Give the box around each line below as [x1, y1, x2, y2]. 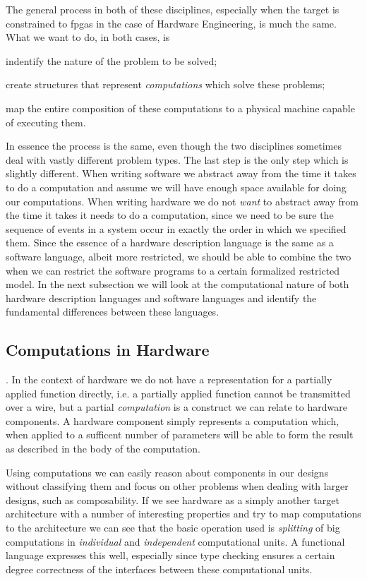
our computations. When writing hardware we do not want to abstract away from [6, 193, 359, 208]
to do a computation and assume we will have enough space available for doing [6, 179, 347, 194]
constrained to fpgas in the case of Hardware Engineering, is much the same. [6, 16, 337, 30]
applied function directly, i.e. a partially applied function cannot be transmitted [6, 385, 351, 400]
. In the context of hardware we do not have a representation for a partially [6, 372, 332, 387]
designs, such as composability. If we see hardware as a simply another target [6, 492, 339, 507]
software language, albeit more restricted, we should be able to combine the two [6, 248, 351, 263]
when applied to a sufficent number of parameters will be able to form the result [6, 427, 354, 442]
